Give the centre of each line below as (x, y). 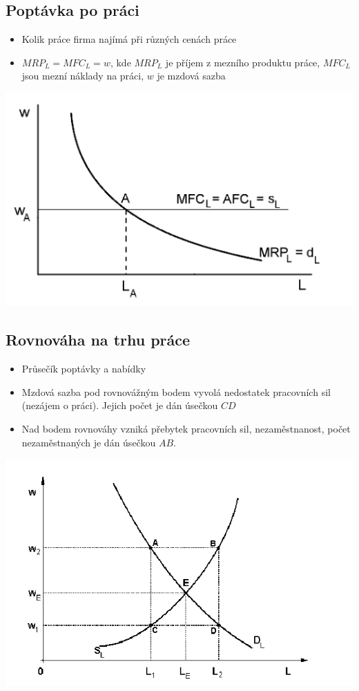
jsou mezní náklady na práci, (83, 76)
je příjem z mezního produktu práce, (243, 62)
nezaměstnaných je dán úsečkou (89, 442)
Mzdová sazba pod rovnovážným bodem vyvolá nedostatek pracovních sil (176, 391)
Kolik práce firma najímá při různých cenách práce (129, 39)
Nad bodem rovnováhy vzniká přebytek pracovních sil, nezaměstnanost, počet (186, 428)
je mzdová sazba (191, 76)
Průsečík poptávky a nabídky (84, 369)
